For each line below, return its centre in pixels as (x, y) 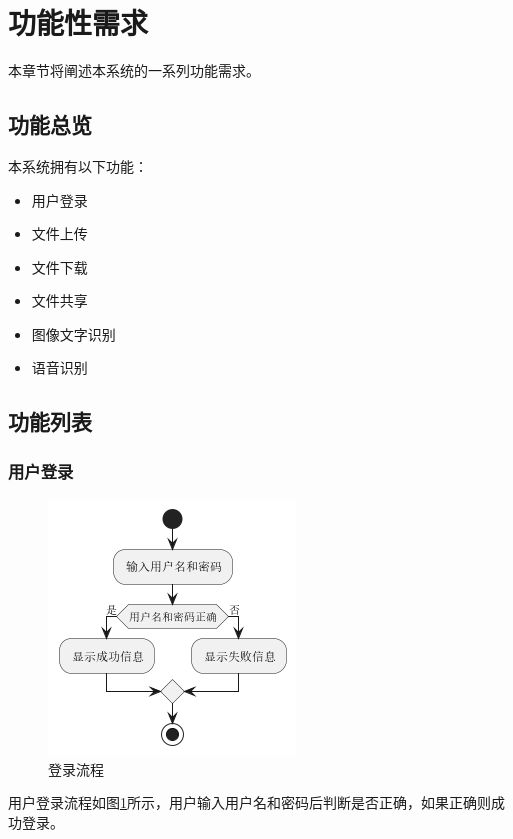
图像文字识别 (73, 333)
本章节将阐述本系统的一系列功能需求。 (134, 70)
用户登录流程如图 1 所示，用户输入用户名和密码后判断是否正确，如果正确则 (249, 802)
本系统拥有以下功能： (78, 165)
